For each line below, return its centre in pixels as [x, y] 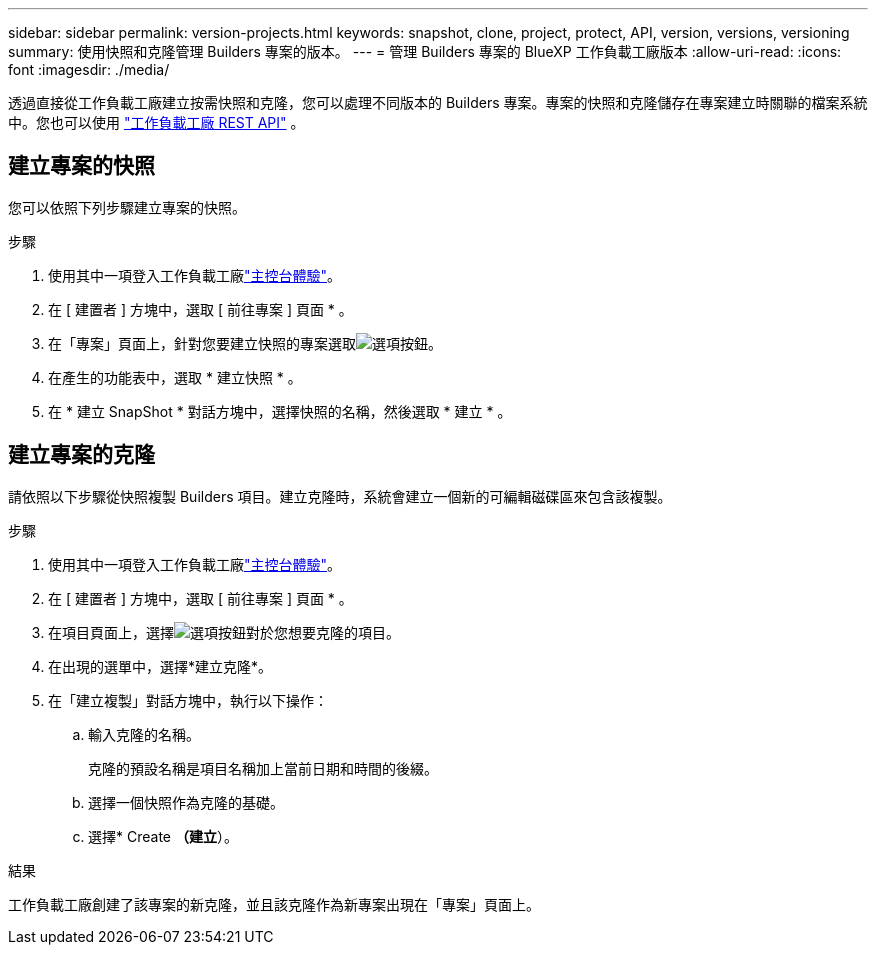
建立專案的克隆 [81, 455]
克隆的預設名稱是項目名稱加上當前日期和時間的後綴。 [263, 768]
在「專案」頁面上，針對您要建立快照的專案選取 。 [245, 343]
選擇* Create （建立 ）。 [163, 836]
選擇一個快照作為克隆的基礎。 [186, 802]
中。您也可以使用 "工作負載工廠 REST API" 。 [156, 122]
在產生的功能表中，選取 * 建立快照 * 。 [175, 377]
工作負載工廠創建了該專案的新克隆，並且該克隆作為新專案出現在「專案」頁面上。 [274, 904]
